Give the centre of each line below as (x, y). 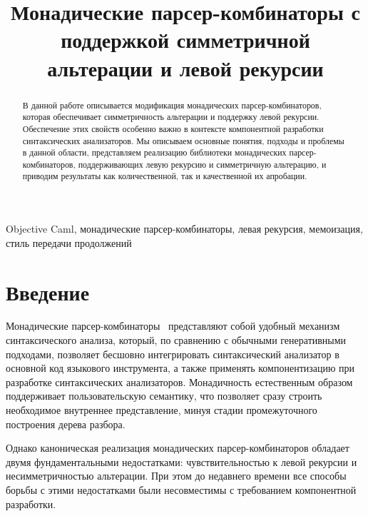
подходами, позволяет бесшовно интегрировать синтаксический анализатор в (173, 354)
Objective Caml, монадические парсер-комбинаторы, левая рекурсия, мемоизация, (184, 229)
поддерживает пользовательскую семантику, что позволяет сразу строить (164, 396)
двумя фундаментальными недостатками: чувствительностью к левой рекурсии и (182, 461)
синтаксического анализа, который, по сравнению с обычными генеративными (176, 340)
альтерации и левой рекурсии (185, 67)
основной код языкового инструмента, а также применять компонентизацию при (180, 368)
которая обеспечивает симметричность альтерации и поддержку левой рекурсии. (171, 117)
